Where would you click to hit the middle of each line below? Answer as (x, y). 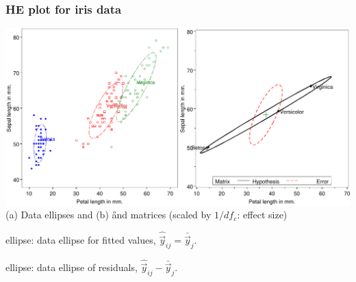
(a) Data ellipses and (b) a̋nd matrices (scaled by (109, 215)
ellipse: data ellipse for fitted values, (81, 240)
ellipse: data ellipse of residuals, (72, 267)
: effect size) (262, 215)
